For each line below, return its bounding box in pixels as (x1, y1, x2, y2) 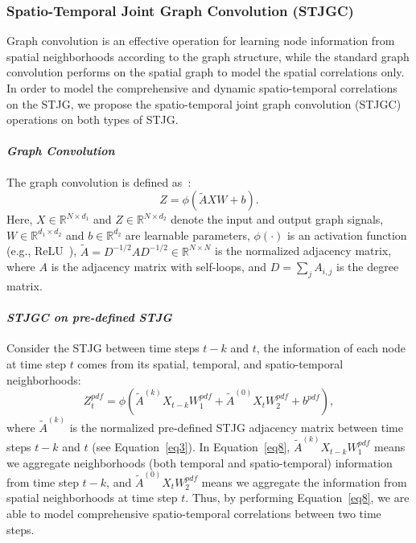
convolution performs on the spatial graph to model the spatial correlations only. (6, 64, 405, 80)
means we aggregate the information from (201, 473, 407, 490)
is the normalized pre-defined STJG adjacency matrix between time (69, 418, 403, 435)
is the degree (336, 258, 399, 275)
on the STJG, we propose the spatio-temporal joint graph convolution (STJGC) (6, 95, 402, 112)
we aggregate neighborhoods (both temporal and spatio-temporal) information (6, 454, 393, 471)
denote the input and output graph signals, (171, 211, 384, 228)
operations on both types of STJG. (6, 111, 179, 128)
